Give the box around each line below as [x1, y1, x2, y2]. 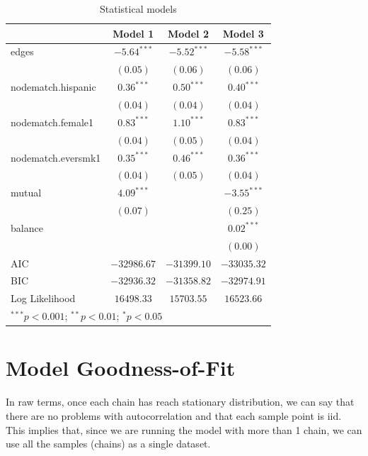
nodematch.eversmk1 [11, 150, 101, 165]
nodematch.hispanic [11, 79, 96, 94]
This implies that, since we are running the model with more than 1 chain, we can [6, 422, 362, 437]
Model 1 [113, 26, 154, 40]
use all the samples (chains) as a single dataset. [6, 436, 211, 451]
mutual [11, 185, 42, 200]
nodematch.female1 [11, 114, 94, 129]
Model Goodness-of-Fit [6, 353, 236, 382]
